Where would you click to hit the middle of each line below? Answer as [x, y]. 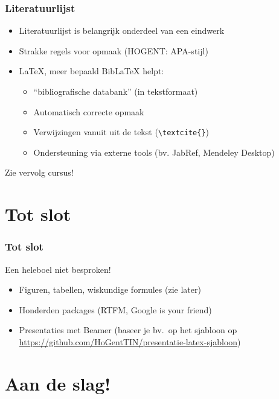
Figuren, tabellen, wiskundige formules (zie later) [110, 289]
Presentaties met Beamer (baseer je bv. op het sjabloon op [128, 330]
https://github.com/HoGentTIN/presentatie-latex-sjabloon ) [130, 342]
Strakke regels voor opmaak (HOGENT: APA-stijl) [114, 50]
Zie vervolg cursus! [39, 172]
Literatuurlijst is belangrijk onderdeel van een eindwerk [122, 30]
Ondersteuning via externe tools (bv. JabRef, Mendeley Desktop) [154, 152]
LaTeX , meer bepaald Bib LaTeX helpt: [91, 71]
